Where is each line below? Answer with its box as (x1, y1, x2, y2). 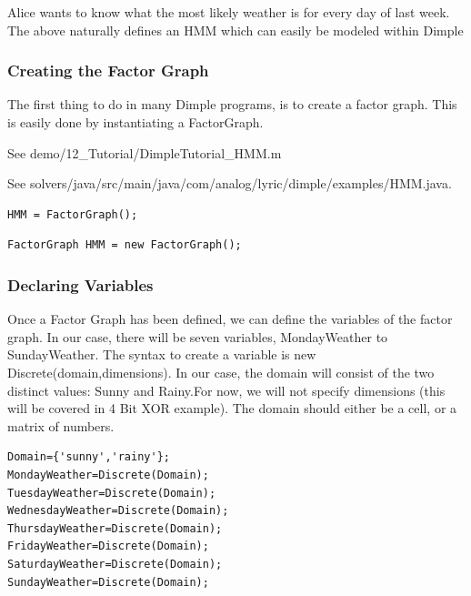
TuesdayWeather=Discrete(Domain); (7, 486, 216, 500)
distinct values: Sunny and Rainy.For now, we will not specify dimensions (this (7, 380, 446, 399)
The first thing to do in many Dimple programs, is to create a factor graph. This (7, 95, 457, 114)
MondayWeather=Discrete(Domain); (7, 468, 209, 481)
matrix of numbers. (7, 416, 115, 435)
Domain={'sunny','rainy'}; (7, 450, 170, 464)
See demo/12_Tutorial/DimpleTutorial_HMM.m (7, 143, 282, 162)
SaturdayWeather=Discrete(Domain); (7, 557, 223, 571)
